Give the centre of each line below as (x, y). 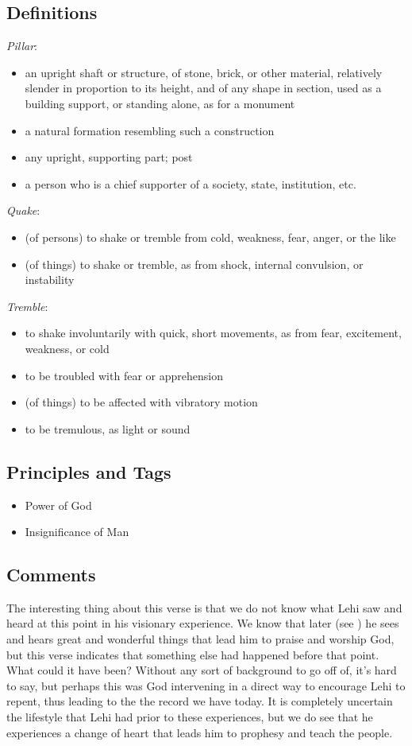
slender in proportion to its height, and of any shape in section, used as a (203, 88)
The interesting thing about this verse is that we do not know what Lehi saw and (204, 607)
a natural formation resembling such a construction (150, 130)
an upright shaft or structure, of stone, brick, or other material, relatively (204, 72)
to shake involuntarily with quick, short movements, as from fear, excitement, (213, 333)
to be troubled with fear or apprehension (124, 375)
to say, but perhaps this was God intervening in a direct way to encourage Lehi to (206, 685)
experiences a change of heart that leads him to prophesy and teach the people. (200, 732)
